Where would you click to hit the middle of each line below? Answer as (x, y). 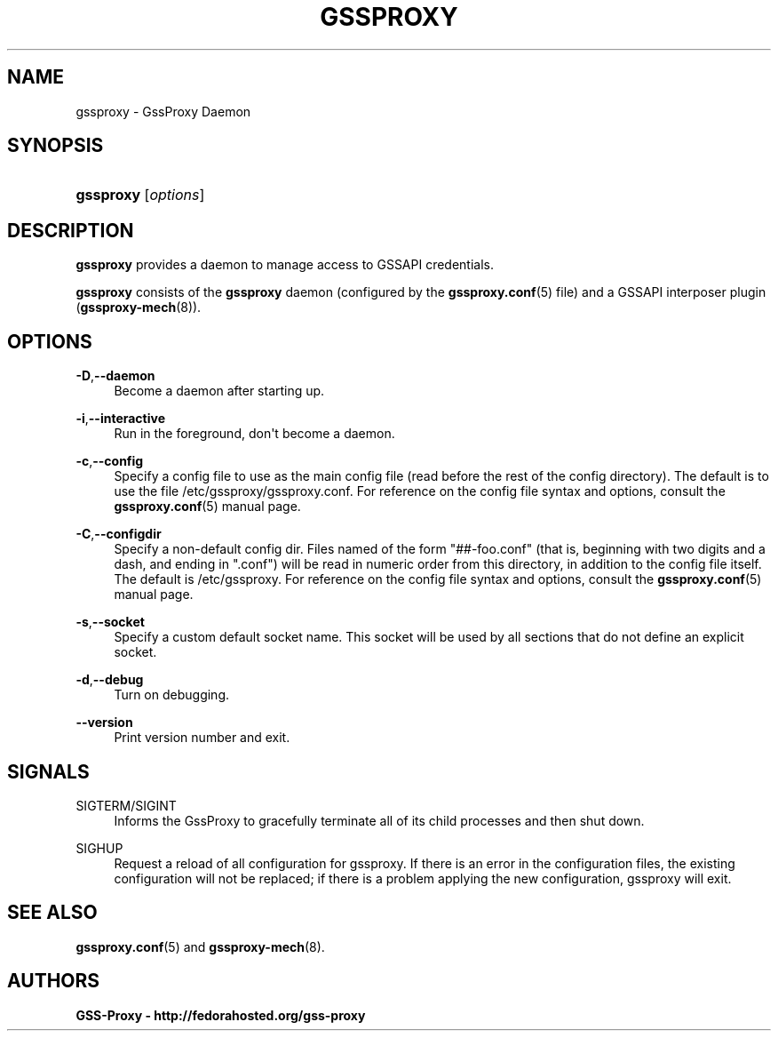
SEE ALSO (52, 913)
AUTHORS (54, 981)
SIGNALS (48, 771)
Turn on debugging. (172, 695)
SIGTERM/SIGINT (126, 805)
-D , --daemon (115, 376)
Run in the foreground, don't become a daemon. (254, 434)
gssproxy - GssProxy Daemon (163, 111)
